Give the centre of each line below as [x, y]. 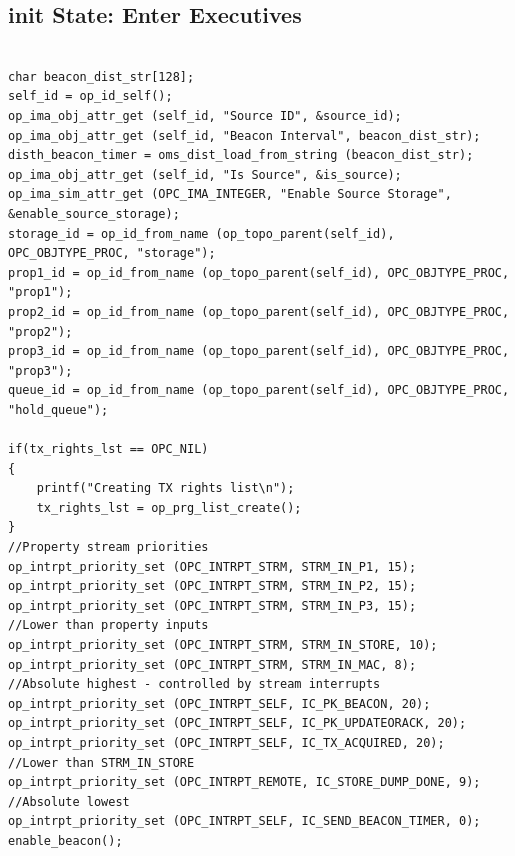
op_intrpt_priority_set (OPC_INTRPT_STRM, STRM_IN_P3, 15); [212, 605]
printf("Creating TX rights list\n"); [165, 488]
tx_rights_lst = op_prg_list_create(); [169, 507]
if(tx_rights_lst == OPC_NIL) [108, 449]
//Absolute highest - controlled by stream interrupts [194, 684]
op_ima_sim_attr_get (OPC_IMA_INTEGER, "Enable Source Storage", [230, 194]
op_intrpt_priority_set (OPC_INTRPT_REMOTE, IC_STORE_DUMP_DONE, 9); [244, 782]
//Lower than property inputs [108, 625]
